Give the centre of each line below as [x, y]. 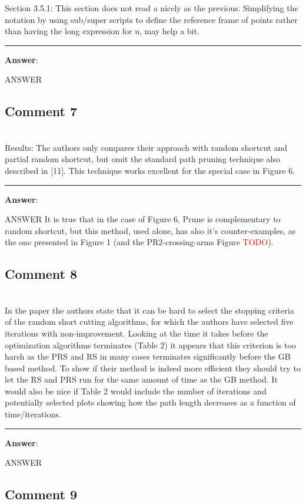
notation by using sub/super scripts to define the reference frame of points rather [151, 19]
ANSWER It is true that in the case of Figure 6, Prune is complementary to [143, 219]
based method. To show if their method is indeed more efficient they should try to [153, 368]
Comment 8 [41, 274]
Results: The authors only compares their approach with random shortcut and [146, 147]
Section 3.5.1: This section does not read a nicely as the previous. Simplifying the [152, 8]
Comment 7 [41, 111]
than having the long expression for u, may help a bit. [102, 31]
